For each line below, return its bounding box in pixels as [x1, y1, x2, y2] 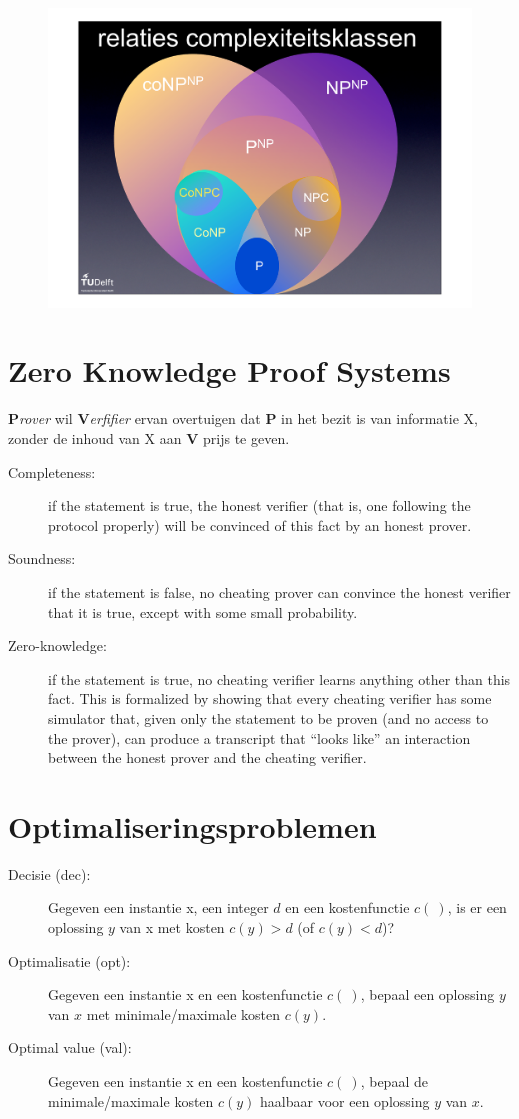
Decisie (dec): [8, 863, 91, 884]
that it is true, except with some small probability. [48, 601, 358, 622]
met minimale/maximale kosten [86, 1003, 281, 1024]
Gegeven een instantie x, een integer [48, 897, 269, 918]
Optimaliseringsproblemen [8, 805, 377, 846]
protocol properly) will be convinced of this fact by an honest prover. [48, 514, 472, 535]
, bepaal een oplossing [360, 984, 495, 1005]
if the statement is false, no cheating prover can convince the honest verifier [48, 581, 511, 602]
